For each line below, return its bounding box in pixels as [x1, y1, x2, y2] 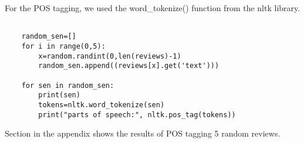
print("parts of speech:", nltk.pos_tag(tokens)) [38, 110, 236, 119]
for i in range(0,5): [21, 42, 106, 50]
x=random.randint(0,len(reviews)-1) [38, 52, 181, 60]
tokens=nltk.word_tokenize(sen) [38, 100, 165, 109]
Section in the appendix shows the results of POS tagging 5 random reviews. [5, 127, 281, 139]
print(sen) [38, 91, 80, 100]
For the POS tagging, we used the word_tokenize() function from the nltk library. [5, 2, 300, 13]
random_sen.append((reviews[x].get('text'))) [38, 62, 219, 70]
